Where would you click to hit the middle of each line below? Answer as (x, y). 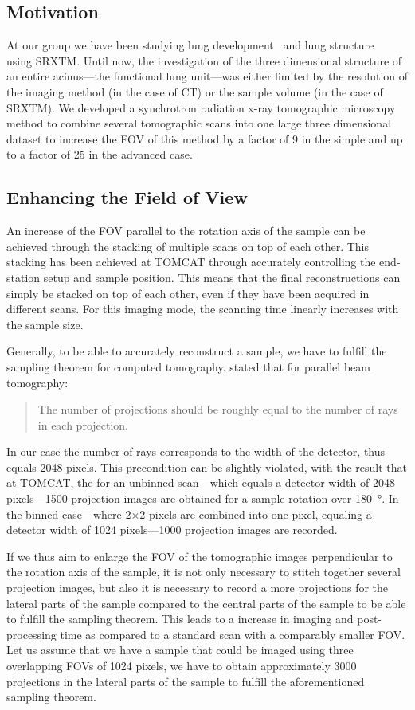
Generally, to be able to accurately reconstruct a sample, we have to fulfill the (197, 351)
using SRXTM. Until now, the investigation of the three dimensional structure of (204, 60)
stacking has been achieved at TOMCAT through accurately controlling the (191, 262)
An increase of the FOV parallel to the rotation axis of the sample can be (186, 231)
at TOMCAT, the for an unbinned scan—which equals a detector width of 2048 (201, 482)
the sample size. (45, 324)
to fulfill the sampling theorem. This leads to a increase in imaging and (180, 619)
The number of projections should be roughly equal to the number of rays (218, 409)
